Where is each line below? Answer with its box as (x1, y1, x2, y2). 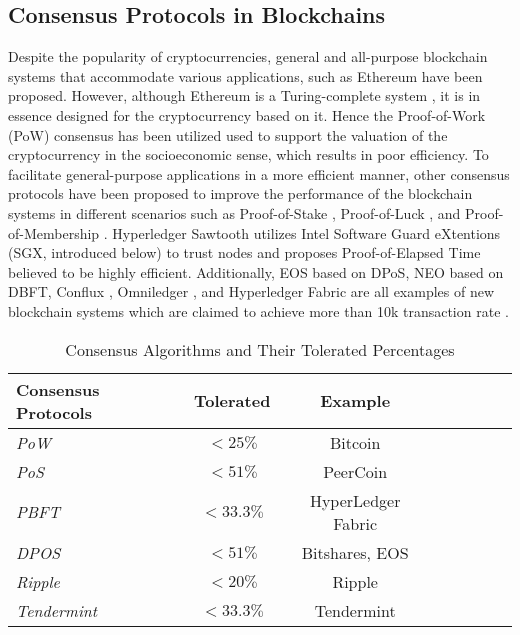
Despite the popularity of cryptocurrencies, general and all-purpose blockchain (8, 46, 488, 67)
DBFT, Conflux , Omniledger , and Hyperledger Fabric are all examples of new (8, 281, 495, 302)
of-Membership (8, 222, 100, 243)
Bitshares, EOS (301, 540, 409, 564)
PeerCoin (323, 459, 388, 483)
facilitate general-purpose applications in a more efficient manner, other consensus (8, 163, 510, 184)
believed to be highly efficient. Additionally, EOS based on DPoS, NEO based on (8, 261, 504, 282)
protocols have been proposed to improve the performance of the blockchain (8, 183, 473, 204)
